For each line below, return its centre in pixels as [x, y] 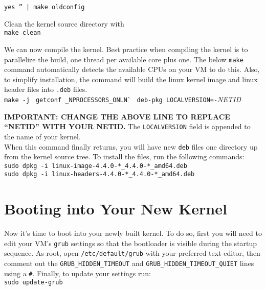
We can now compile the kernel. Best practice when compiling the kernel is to [126, 49]
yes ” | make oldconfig [45, 7]
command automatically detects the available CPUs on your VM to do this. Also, [132, 69]
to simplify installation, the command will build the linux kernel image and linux [131, 79]
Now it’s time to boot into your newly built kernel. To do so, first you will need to [133, 233]
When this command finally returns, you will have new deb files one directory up [131, 146]
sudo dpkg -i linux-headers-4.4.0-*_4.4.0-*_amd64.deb [99, 174]
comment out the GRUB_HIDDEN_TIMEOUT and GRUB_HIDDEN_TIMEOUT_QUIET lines [129, 263]
